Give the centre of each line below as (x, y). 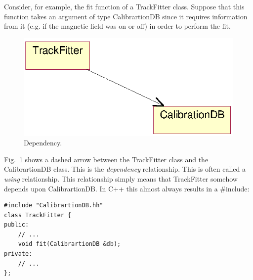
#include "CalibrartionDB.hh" (54, 206)
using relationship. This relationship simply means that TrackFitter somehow (121, 178)
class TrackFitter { (38, 215)
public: (17, 225)
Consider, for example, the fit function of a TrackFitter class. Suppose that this (124, 6)
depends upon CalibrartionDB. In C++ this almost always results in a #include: (127, 188)
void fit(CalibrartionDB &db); (69, 244)
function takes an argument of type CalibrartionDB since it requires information (126, 16)
